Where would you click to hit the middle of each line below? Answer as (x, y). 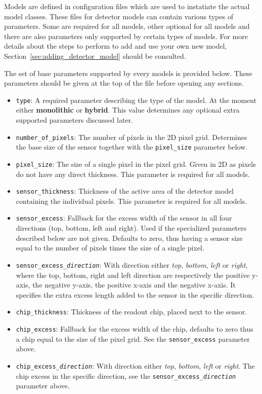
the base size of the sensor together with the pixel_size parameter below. (132, 147)
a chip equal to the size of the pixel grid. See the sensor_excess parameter (133, 338)
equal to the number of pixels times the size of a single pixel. (110, 248)
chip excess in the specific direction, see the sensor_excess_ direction (126, 375)
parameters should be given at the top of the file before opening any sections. (124, 83)
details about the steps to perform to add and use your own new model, (116, 46)
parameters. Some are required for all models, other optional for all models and (127, 26)
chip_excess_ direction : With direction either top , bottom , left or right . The (135, 365)
